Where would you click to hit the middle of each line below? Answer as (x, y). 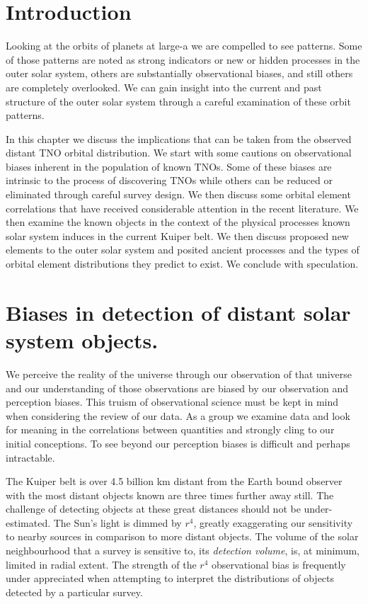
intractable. (30, 457)
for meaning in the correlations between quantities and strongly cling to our (170, 429)
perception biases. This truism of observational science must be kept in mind (172, 402)
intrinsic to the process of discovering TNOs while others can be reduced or (169, 180)
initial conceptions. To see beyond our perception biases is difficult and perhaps (178, 443)
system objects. (82, 340)
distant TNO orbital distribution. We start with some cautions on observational (179, 153)
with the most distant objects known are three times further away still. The (170, 495)
